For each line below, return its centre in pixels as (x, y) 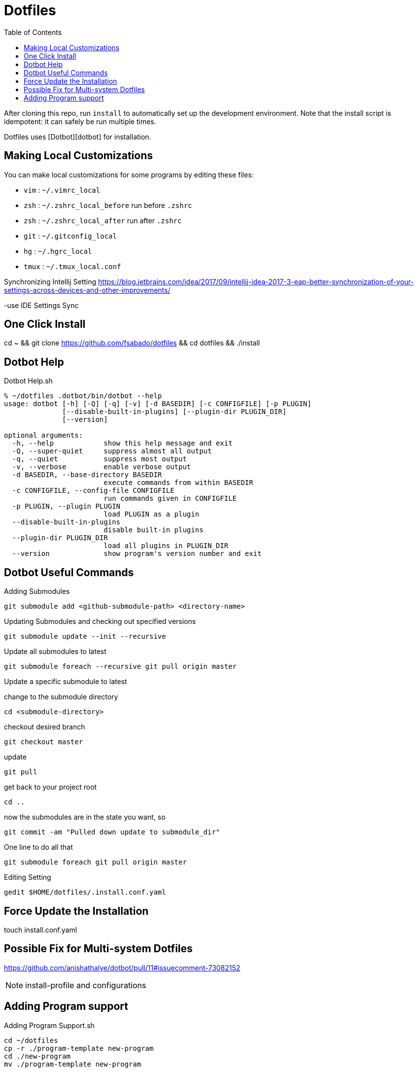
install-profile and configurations (86, 985)
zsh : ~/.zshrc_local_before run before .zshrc (108, 205)
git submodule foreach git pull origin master (95, 862)
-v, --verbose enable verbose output (102, 467)
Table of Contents (33, 32)
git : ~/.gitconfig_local (70, 236)
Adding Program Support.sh (49, 1025)
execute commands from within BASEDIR (178, 483)
